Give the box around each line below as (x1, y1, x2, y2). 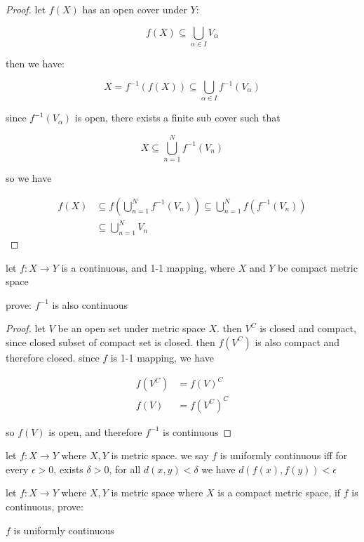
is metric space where (111, 485, 203, 500)
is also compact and (255, 334, 340, 349)
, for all (109, 461, 141, 476)
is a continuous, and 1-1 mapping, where (61, 260, 235, 275)
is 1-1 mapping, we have (110, 350, 214, 364)
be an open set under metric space (58, 321, 205, 336)
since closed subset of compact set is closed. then (6, 334, 215, 349)
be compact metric (277, 260, 358, 275)
